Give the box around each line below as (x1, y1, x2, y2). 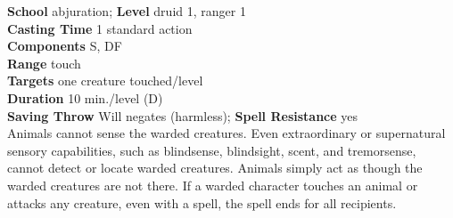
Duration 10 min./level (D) (7, 88, 163, 107)
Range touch (7, 53, 81, 72)
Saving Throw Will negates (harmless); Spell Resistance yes (7, 106, 358, 125)
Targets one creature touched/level (7, 71, 203, 90)
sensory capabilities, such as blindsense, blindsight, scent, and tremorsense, (7, 141, 416, 159)
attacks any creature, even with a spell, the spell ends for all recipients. (7, 193, 397, 212)
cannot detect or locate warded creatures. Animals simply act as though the (7, 158, 423, 177)
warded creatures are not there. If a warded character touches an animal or (7, 175, 418, 194)
